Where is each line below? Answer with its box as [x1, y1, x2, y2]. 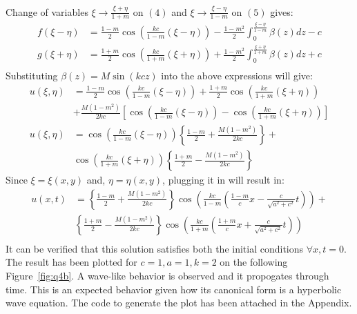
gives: [270, 4, 293, 19]
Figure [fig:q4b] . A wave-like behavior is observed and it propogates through [6, 268, 329, 282]
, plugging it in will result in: [162, 173, 284, 187]
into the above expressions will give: [161, 68, 313, 83]
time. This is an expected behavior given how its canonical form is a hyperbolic [6, 282, 342, 296]
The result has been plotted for [6, 255, 137, 269]
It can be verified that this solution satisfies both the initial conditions [6, 241, 304, 255]
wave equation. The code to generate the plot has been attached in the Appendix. [6, 295, 352, 310]
